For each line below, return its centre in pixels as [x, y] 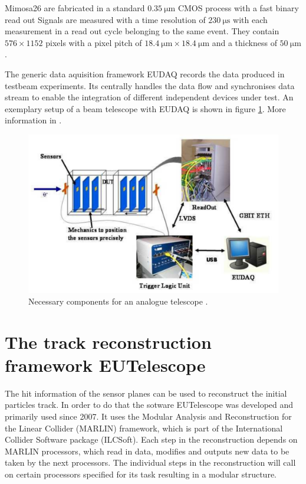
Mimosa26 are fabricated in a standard [75, 8]
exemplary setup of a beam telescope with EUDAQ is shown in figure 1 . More [145, 108]
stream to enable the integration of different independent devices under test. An [149, 97]
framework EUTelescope [105, 364]
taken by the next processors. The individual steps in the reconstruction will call [150, 462]
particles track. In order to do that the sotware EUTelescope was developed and [149, 405]
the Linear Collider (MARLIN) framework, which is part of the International [144, 428]
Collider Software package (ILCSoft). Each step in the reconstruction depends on [151, 439]
